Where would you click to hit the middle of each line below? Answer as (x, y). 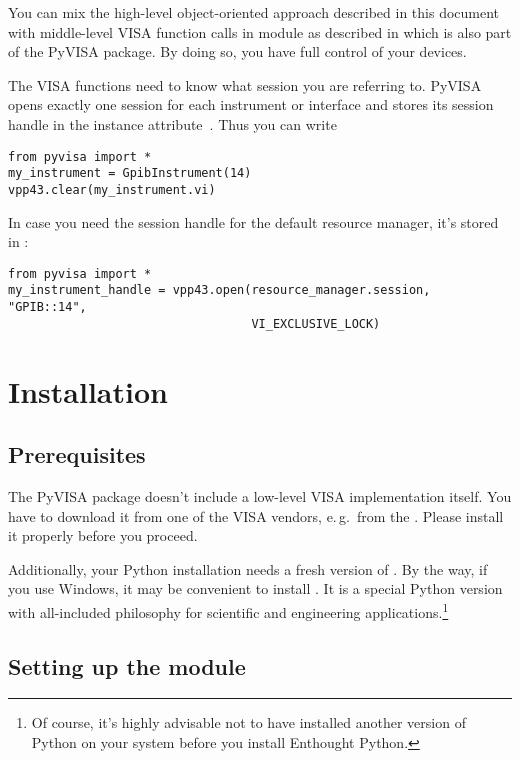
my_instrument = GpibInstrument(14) (130, 173)
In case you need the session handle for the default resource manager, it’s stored (253, 221)
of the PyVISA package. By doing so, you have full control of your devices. (237, 51)
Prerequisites (77, 454)
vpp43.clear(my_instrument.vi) (112, 189)
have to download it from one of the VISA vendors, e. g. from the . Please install (256, 515)
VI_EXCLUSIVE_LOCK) (316, 323)
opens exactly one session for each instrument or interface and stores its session (251, 104)
